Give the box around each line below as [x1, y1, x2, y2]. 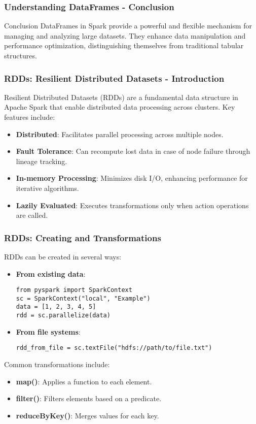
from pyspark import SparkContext [16, 286, 132, 294]
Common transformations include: [4, 359, 110, 370]
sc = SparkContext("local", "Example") [16, 295, 151, 302]
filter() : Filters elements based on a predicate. [16, 393, 162, 404]
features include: [4, 112, 55, 122]
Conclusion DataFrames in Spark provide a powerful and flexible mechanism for [4, 20, 252, 31]
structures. [4, 50, 37, 60]
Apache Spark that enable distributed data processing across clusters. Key [4, 102, 235, 112]
